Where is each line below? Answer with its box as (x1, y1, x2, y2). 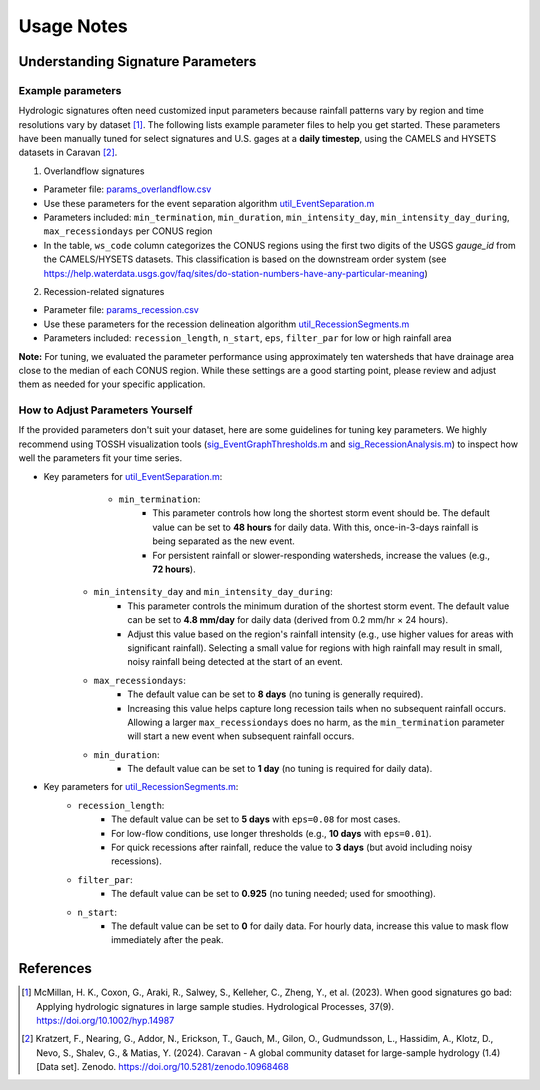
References (18, 960, 92, 977)
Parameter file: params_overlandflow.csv (43, 183, 212, 195)
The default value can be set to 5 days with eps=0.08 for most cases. (111, 813, 401, 825)
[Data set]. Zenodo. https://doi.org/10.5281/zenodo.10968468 (36, 1061, 289, 1073)
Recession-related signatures (43, 286, 165, 297)
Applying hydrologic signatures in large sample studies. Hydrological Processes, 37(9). (36, 1000, 395, 1012)
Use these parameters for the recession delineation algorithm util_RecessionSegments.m (43, 318, 410, 330)
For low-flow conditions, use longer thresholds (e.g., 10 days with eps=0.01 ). (111, 827, 432, 839)
